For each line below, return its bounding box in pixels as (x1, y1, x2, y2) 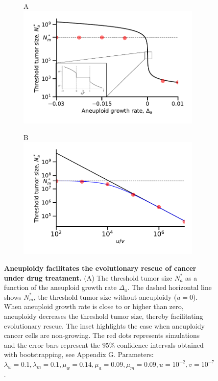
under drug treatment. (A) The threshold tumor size (4, 272, 172, 283)
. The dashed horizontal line (127, 282, 212, 292)
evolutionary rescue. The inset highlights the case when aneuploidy (4, 320, 205, 331)
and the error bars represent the (4, 339, 100, 350)
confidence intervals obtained (117, 339, 204, 350)
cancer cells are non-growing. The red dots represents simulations (4, 330, 200, 340)
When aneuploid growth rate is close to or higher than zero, (4, 301, 184, 311)
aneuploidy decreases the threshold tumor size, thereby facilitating (4, 311, 203, 321)
